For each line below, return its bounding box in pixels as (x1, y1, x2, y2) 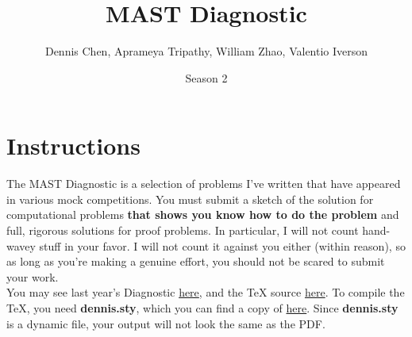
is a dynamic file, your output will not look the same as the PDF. (6, 315, 325, 331)
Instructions (6, 129, 141, 162)
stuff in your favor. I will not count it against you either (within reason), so (39, 237, 406, 254)
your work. (6, 268, 59, 285)
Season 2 (185, 69, 228, 86)
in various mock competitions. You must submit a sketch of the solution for (6, 190, 374, 207)
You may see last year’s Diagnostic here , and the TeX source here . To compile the (6, 284, 405, 301)
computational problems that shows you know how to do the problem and (6, 206, 399, 223)
